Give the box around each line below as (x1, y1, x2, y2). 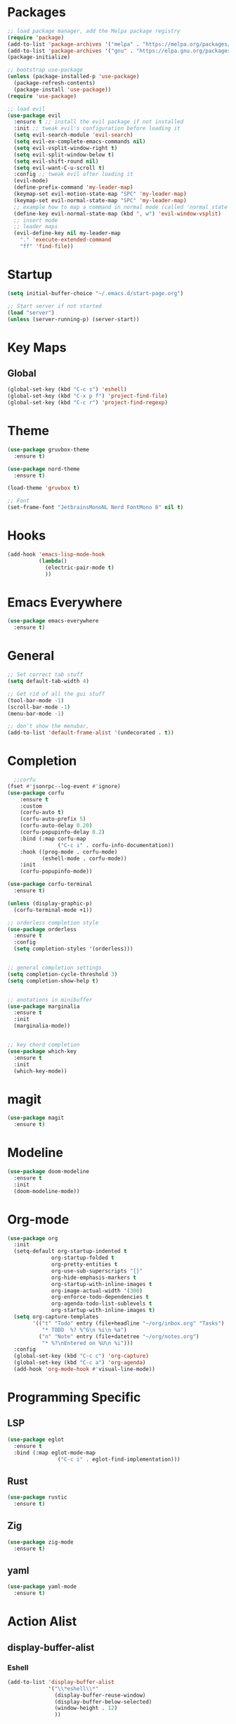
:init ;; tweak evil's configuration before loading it (13, 125, 181, 132)
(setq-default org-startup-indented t (13, 1248, 128, 1255)
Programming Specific (7, 1389, 141, 1406)
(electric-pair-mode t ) (44, 564, 114, 571)
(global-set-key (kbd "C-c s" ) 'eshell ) (7, 386, 128, 393)
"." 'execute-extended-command (20, 237, 112, 244)
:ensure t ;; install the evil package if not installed (13, 118, 184, 125)
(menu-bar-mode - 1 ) (7, 710, 65, 717)
